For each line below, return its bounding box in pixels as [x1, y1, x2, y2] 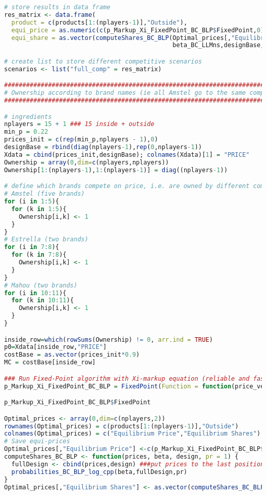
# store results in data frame [4, 4, 110, 11]
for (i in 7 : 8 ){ [4, 243, 59, 251]
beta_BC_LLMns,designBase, [172, 42, 264, 49]
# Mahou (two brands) [4, 281, 78, 289]
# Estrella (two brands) [4, 236, 88, 243]
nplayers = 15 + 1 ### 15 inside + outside [4, 120, 154, 128]
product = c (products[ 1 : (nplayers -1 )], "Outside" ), [11, 18, 188, 26]
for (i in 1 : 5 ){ [4, 198, 59, 205]
